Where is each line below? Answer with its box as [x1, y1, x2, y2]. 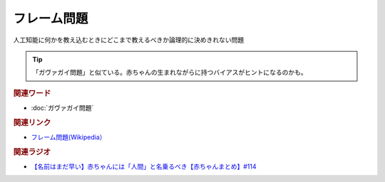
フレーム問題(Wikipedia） [31, 133, 106, 141]
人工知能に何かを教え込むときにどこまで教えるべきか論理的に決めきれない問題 [13, 36, 245, 44]
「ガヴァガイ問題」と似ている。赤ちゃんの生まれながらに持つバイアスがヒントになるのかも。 [32, 68, 307, 77]
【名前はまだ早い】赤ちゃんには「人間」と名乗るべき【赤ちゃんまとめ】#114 [31, 162, 257, 171]
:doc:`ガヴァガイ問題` [31, 103, 94, 112]
